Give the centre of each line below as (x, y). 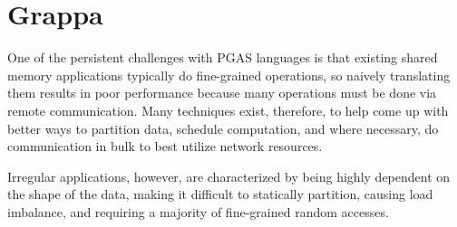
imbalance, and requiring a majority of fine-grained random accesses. (198, 211)
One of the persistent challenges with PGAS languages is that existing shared (223, 57)
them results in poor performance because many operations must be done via (222, 93)
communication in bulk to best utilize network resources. (165, 146)
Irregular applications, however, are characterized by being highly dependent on (229, 176)
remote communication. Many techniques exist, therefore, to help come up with (228, 110)
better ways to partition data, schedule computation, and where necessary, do (223, 128)
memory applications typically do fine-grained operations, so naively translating (229, 75)
